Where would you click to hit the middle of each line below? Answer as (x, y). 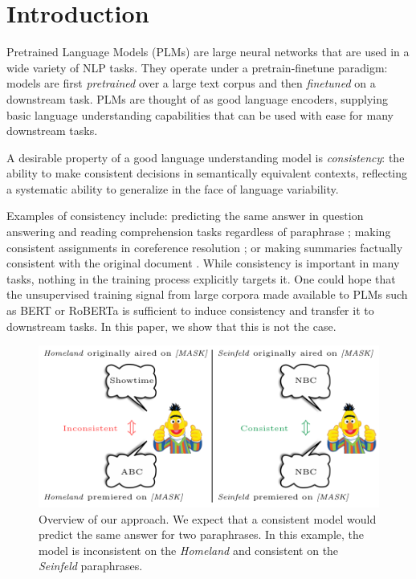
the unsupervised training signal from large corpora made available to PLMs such (207, 294)
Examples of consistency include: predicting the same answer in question (185, 216)
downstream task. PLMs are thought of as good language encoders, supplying (198, 98)
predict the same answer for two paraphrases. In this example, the (201, 534)
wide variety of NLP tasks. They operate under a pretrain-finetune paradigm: (197, 67)
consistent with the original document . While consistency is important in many (203, 263)
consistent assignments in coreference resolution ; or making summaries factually (205, 247)
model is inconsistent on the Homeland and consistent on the (189, 550)
